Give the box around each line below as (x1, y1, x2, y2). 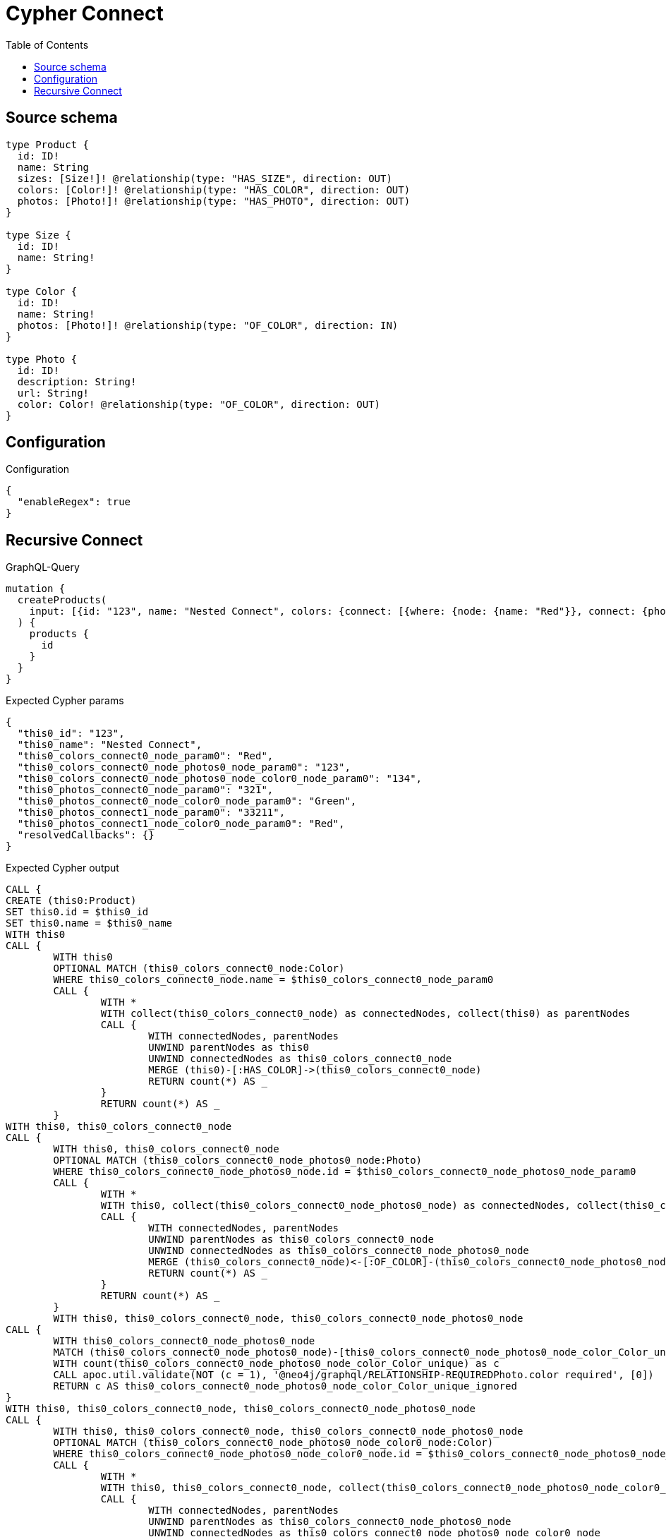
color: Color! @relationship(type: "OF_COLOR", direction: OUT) (17, 398, 381, 410)
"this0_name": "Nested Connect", (17, 739, 202, 751)
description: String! (17, 375, 137, 387)
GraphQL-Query (6, 561, 80, 574)
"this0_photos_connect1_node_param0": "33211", (17, 807, 286, 819)
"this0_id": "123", (17, 728, 125, 740)
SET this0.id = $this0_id (6, 906, 149, 918)
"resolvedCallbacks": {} (17, 829, 155, 841)
